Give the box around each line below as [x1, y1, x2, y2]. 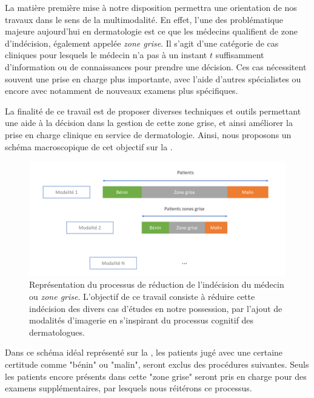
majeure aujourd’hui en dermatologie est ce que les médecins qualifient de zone [5, 25, 298, 38]
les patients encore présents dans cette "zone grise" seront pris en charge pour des [5, 370, 307, 382]
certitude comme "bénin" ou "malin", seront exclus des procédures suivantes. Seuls [5, 357, 309, 370]
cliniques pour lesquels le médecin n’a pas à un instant [5, 48, 207, 61]
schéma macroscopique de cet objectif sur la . [5, 140, 173, 153]
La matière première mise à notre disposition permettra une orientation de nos [5, 1, 297, 13]
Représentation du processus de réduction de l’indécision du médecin [29, 278, 284, 291]
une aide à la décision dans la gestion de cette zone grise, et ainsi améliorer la [5, 116, 293, 129]
